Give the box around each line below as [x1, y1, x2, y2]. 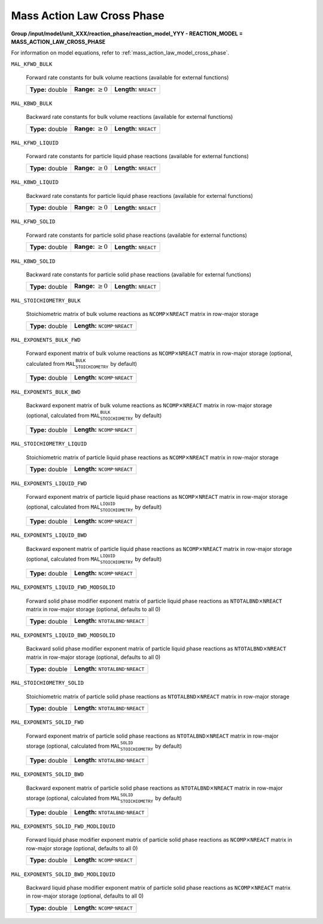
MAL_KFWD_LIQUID [11, 140, 59, 146]
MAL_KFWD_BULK [11, 61, 53, 67]
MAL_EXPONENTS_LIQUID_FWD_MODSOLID [11, 584, 116, 591]
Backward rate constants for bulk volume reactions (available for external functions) [26, 113, 233, 121]
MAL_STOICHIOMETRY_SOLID [11, 679, 84, 687]
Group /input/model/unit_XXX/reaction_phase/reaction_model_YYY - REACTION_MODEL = [11, 30, 243, 37]
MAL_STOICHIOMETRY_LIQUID [11, 441, 87, 447]
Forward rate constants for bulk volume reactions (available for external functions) [26, 74, 229, 81]
